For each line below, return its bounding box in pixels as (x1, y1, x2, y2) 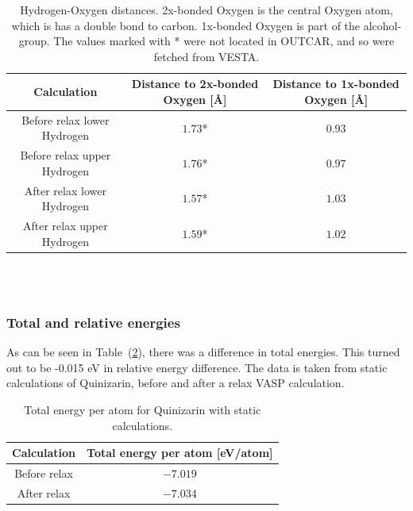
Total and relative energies (6, 312, 180, 332)
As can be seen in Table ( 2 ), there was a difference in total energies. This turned (6, 344, 400, 360)
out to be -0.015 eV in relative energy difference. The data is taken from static (6, 359, 388, 375)
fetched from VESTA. (153, 48, 260, 64)
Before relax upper (20, 147, 111, 163)
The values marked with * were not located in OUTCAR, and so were (53, 33, 395, 49)
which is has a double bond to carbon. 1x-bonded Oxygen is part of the (11, 17, 361, 33)
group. (18, 33, 50, 49)
